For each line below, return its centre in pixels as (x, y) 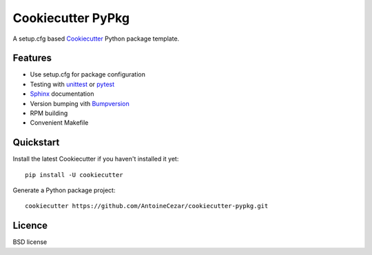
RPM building (49, 113)
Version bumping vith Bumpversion (80, 103)
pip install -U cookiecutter (74, 175)
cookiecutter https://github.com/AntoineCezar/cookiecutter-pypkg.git (147, 206)
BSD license (30, 242)
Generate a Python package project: (64, 190)
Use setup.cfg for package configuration (88, 74)
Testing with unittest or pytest (72, 84)
